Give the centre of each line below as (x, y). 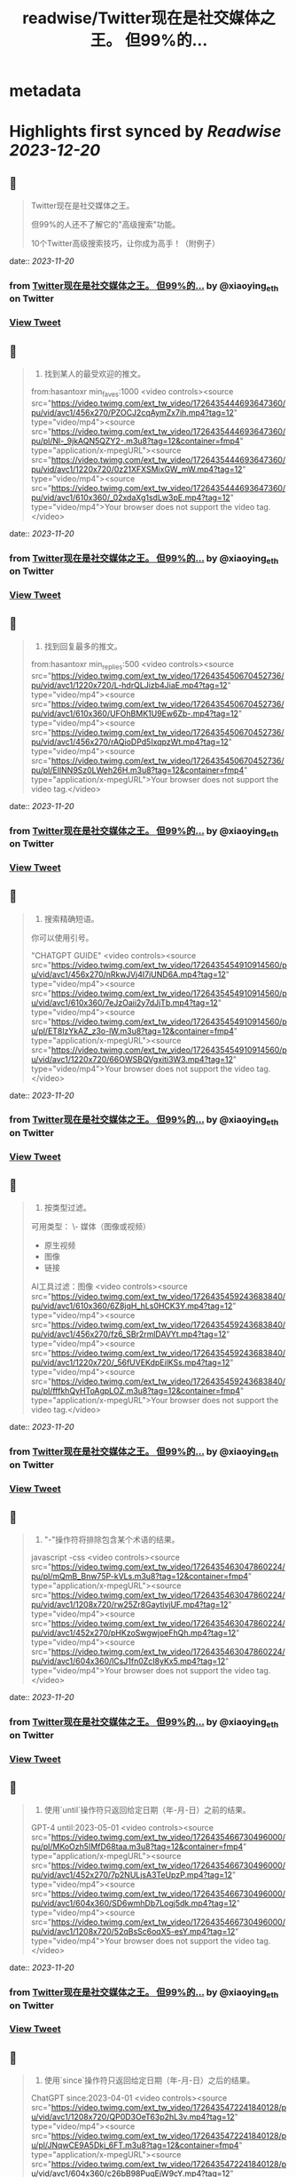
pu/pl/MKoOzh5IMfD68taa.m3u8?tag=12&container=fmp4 (137, 1847)
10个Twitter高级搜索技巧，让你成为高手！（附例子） (125, 243)
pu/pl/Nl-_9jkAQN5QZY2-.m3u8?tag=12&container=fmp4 (136, 441)
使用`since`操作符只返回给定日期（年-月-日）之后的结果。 (149, 2080)
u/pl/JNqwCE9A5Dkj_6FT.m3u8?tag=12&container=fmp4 (135, 2145)
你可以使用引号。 (62, 937)
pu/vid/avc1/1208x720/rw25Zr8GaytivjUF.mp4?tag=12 (129, 1605)
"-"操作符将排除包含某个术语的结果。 (112, 1540)
